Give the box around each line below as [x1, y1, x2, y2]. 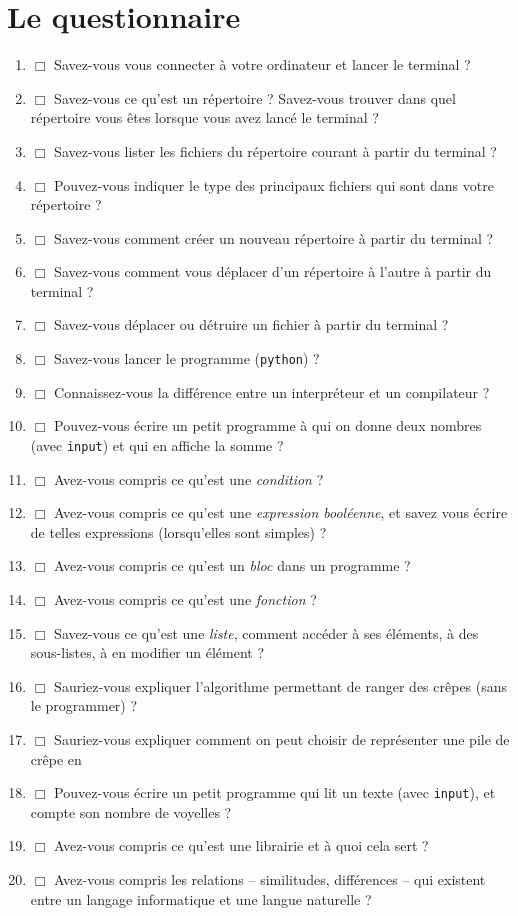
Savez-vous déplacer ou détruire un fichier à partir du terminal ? [54, 314, 449, 335]
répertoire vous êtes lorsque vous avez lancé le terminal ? [30, 107, 379, 128]
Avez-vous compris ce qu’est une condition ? [54, 468, 324, 489]
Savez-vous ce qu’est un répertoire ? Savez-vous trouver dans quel [54, 87, 456, 108]
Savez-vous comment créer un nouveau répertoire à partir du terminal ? [54, 227, 494, 248]
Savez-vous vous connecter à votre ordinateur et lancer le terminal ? [54, 54, 471, 75]
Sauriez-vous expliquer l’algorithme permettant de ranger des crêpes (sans [54, 675, 508, 696]
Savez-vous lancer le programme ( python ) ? [54, 348, 320, 369]
